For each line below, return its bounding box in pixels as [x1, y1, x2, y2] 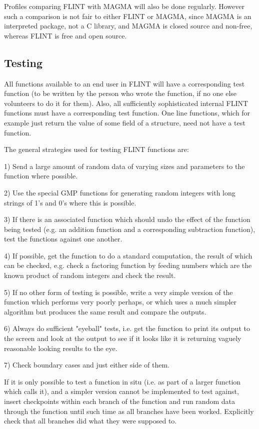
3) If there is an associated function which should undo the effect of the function [4, 214, 250, 224]
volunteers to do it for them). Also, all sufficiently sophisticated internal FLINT [4, 97, 248, 108]
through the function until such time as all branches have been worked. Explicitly [4, 405, 254, 416]
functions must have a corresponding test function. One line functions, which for [4, 107, 250, 118]
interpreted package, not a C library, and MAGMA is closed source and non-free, [4, 20, 252, 31]
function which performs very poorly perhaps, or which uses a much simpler [4, 296, 237, 307]
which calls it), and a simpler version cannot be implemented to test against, [4, 386, 239, 396]
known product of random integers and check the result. [4, 270, 176, 280]
